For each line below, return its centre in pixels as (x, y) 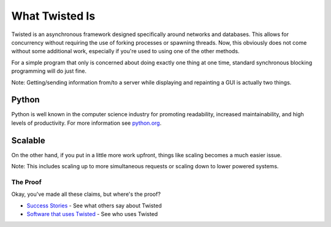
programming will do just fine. (49, 71)
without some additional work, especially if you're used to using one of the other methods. (125, 51)
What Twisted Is (53, 16)
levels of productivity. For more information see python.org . (86, 123)
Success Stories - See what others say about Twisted (94, 206)
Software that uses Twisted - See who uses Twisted (92, 214)
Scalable (28, 140)
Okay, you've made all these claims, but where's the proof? (86, 194)
